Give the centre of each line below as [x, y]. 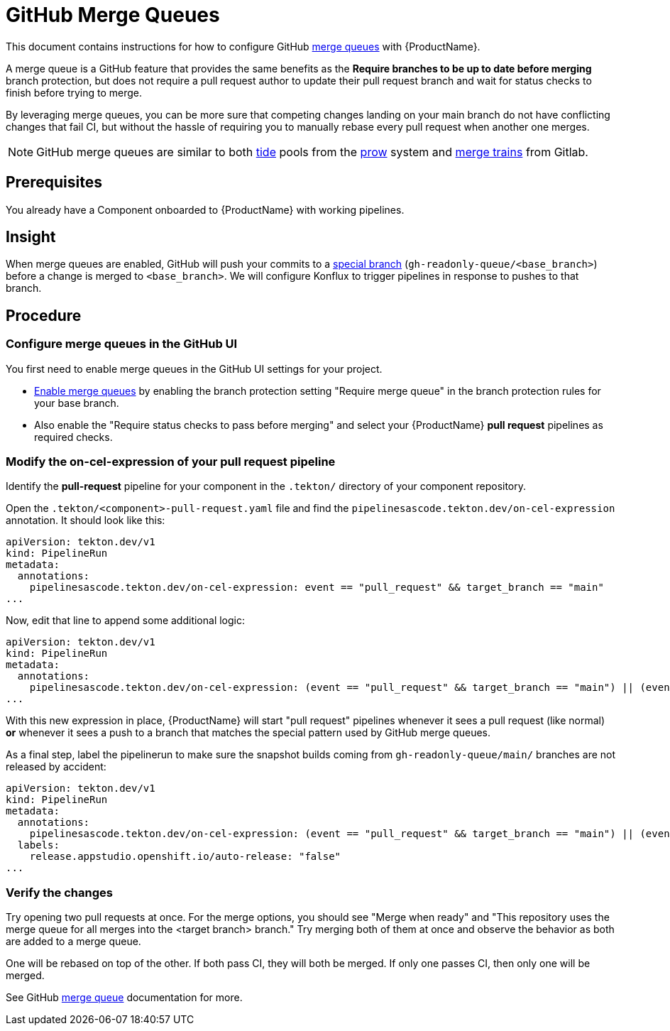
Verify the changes [59, 892]
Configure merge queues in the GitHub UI [122, 344]
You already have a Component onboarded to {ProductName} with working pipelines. [205, 209]
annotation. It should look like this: [86, 520]
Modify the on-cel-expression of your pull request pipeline [171, 462]
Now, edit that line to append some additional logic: [126, 621]
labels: [38, 845]
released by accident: [56, 767]
